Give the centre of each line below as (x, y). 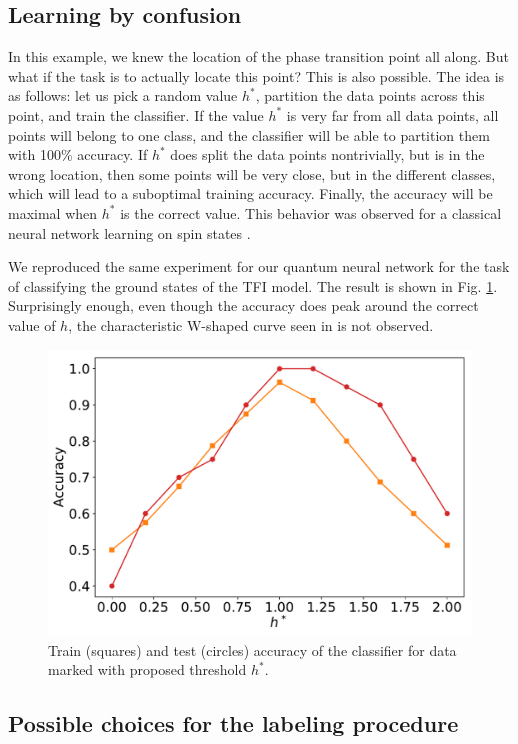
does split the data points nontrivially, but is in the (327, 154)
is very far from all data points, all (392, 114)
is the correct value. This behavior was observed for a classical (311, 212)
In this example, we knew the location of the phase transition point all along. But (258, 56)
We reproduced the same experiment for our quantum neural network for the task (259, 266)
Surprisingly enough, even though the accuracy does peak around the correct (243, 305)
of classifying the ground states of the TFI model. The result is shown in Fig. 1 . (253, 285)
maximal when (53, 212)
